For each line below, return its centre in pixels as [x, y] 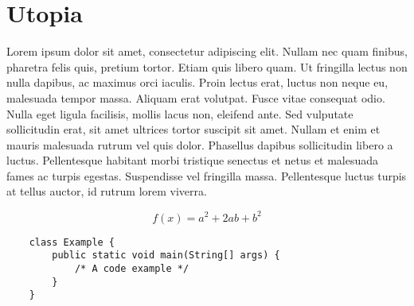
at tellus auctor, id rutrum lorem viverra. [107, 191]
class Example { [72, 242]
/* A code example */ [132, 268]
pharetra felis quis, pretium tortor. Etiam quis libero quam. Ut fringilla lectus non [207, 66]
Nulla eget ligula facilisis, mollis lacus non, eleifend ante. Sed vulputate [180, 113]
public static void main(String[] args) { [166, 256]
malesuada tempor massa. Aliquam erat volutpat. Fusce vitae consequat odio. [196, 97]
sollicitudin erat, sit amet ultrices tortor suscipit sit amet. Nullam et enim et [193, 129]
